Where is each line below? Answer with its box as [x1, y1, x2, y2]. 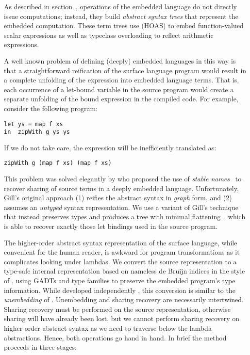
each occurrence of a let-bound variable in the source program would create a [4, 84, 234, 94]
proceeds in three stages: [4, 342, 77, 352]
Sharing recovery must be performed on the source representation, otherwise [4, 304, 231, 314]
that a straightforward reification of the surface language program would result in [4, 65, 247, 75]
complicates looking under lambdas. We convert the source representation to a [4, 256, 237, 266]
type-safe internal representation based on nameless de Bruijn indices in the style [4, 266, 245, 276]
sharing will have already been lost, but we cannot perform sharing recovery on [4, 313, 240, 323]
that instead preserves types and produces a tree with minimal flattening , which [4, 211, 246, 222]
